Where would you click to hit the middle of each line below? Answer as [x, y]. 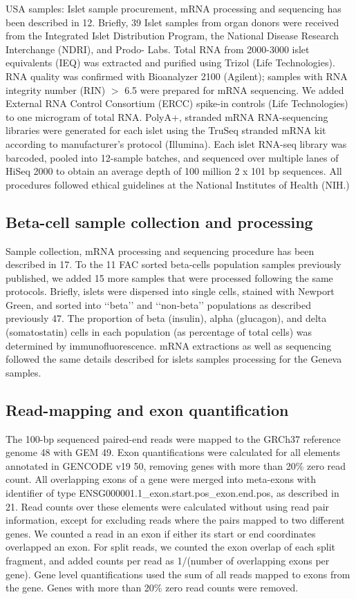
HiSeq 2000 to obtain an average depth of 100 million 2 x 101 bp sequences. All [174, 171]
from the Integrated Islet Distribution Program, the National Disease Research [172, 36]
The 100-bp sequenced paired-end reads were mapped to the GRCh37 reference [173, 438]
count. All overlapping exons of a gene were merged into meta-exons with [161, 479]
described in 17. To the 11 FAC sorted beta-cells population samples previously [174, 264]
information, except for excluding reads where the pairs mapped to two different [175, 520]
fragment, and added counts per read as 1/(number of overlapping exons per [168, 560]
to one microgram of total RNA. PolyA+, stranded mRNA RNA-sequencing [167, 116]
